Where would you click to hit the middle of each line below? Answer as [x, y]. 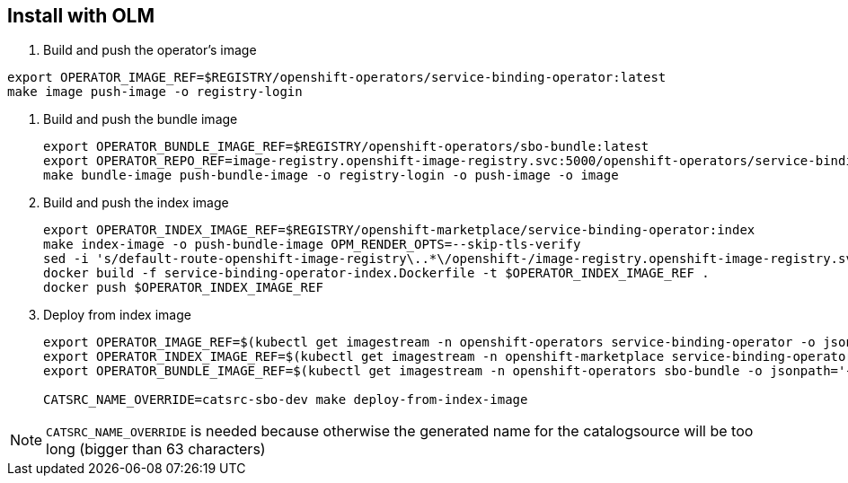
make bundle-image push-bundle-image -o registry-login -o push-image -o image [331, 176]
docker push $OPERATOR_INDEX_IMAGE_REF [183, 288]
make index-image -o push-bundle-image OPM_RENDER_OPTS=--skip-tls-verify [312, 245]
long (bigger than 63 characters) [156, 449]
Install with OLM [81, 16]
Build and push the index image [136, 203]
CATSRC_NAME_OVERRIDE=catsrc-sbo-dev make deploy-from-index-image [286, 400]
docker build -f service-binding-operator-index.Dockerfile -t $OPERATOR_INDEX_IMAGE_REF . [376, 273]
